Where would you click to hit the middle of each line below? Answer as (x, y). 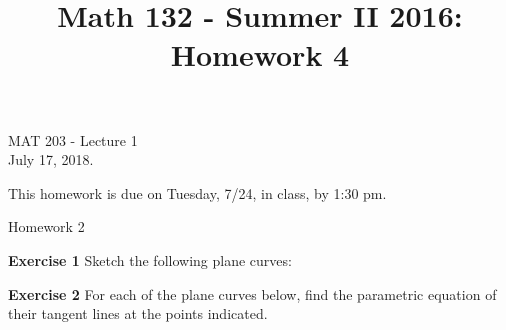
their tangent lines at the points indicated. (138, 313)
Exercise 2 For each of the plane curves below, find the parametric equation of (252, 293)
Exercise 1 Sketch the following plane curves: (150, 259)
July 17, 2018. (51, 159)
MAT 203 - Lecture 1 (73, 139)
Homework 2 (46, 226)
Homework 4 (260, 54)
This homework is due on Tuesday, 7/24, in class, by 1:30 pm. (197, 192)
